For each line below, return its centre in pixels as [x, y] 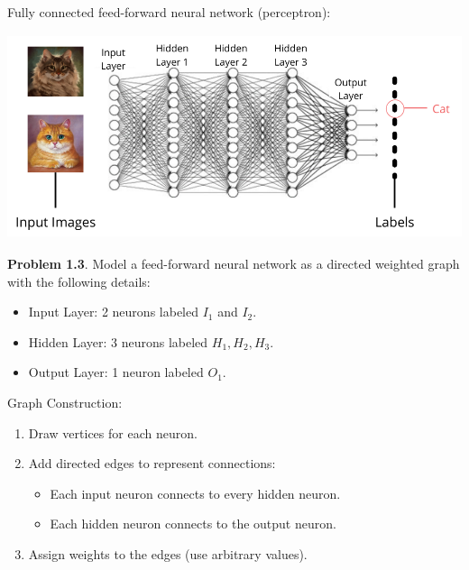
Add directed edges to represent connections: [152, 463]
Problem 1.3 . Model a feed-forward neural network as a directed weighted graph [234, 263]
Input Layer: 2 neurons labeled [113, 312]
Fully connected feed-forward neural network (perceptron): [169, 12]
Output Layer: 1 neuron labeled [116, 372]
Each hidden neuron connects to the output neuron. [193, 524]
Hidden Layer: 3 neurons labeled [118, 341]
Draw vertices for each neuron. [113, 432]
